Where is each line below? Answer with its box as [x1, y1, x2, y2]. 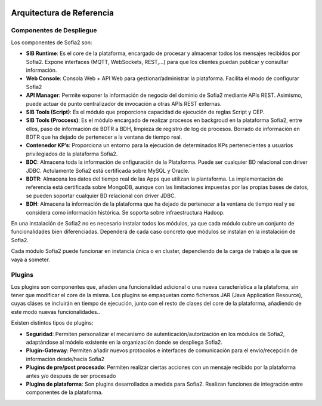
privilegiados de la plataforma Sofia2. [26, 150, 118, 157]
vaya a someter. [11, 256, 51, 263]
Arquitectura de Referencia [11, 8, 114, 18]
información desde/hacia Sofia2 [26, 355, 105, 362]
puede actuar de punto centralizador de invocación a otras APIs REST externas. [26, 100, 222, 107]
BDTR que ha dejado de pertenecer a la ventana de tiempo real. [26, 133, 182, 141]
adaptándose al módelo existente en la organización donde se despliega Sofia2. [26, 338, 223, 346]
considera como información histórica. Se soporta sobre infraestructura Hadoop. [26, 209, 225, 216]
